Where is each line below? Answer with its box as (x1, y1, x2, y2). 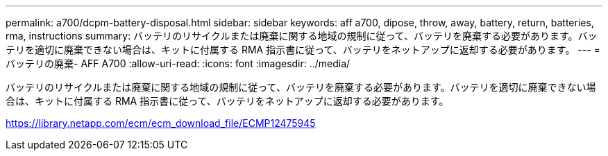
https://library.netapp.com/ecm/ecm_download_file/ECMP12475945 (6, 117, 316, 129)
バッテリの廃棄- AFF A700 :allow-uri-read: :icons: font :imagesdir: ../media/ (6, 58, 351, 69)
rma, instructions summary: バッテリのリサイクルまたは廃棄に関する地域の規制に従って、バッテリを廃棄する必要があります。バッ (6, 30, 598, 42)
